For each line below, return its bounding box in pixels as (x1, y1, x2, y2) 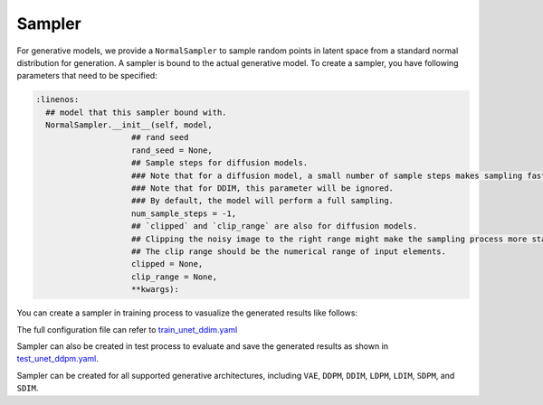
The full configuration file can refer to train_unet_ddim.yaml (16, 324, 238, 334)
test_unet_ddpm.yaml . (16, 353, 100, 364)
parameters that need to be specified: (16, 71, 157, 81)
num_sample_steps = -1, (131, 208, 237, 219)
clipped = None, (131, 259, 204, 269)
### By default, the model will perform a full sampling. (131, 195, 394, 206)
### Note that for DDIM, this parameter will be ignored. (131, 184, 394, 193)
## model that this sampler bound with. (45, 107, 227, 118)
